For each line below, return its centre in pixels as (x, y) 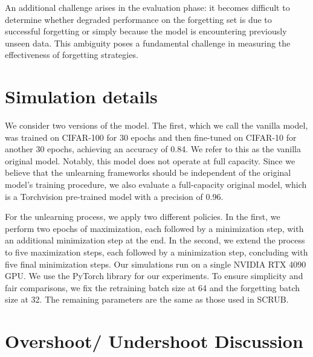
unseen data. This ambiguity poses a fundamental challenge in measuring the (148, 43)
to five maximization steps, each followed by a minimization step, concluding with (156, 252)
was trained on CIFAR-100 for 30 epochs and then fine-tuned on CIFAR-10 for (151, 137)
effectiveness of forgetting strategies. (72, 55)
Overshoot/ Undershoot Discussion (154, 341)
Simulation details (81, 96)
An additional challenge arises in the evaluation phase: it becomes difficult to (147, 7)
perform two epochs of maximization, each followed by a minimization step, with (154, 228)
